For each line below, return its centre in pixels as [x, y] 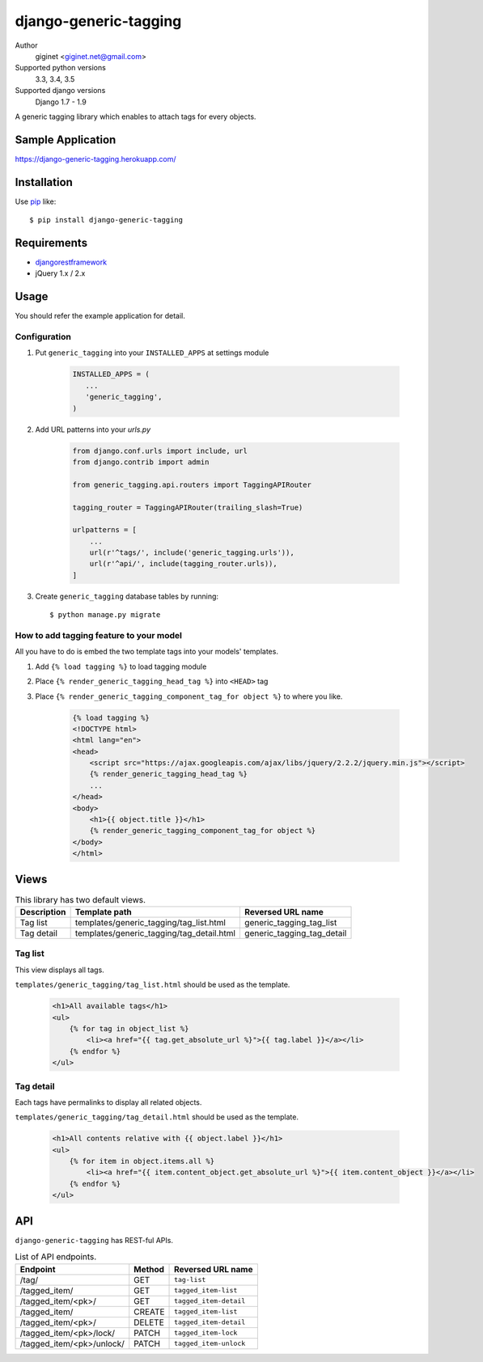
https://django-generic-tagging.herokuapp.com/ [95, 159]
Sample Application [66, 140]
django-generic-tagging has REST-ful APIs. [94, 1240]
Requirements [51, 243]
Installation [44, 182]
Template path [104, 912]
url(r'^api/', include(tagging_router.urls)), [184, 564]
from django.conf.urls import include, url [160, 450]
